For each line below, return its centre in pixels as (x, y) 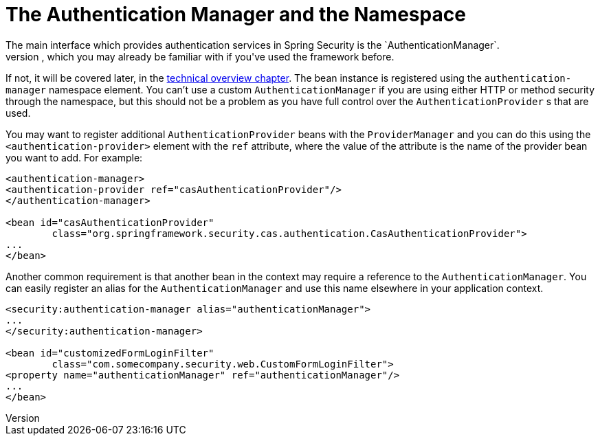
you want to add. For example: (74, 157)
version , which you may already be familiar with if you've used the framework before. (200, 56)
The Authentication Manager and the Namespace (236, 14)
